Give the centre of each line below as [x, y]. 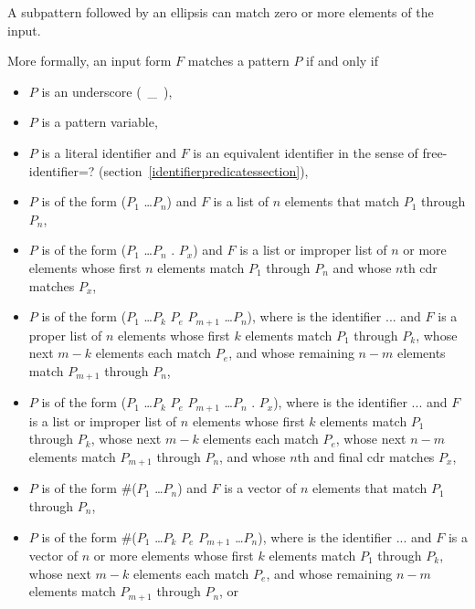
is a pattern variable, [100, 122]
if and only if [343, 61]
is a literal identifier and [109, 152]
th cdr [420, 267]
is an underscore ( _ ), [107, 91]
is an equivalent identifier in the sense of [306, 152]
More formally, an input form [90, 61]
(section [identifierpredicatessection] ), [204, 170]
